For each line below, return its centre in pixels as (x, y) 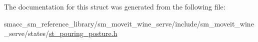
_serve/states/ (27, 33)
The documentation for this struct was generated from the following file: (115, 6)
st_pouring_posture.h (83, 33)
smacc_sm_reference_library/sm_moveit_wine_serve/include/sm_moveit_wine (129, 23)
